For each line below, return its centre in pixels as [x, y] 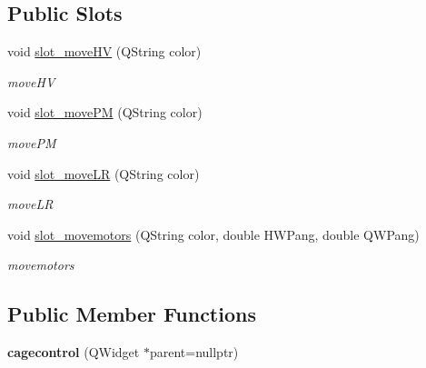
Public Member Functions [132, 314]
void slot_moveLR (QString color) [104, 173]
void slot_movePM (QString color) [105, 112]
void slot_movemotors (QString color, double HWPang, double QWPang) [213, 234]
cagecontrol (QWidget [74, 352]
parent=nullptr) [194, 352]
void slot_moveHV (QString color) [104, 51]
